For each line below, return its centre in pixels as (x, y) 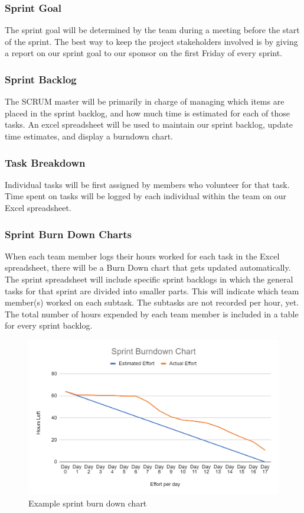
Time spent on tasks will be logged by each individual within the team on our (146, 196)
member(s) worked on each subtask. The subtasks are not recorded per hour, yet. (152, 302)
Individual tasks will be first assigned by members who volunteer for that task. (147, 184)
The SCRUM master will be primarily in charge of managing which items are (145, 101)
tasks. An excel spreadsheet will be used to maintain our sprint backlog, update (149, 124)
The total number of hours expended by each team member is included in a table (152, 314)
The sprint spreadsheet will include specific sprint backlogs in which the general (149, 279)
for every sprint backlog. (49, 325)
